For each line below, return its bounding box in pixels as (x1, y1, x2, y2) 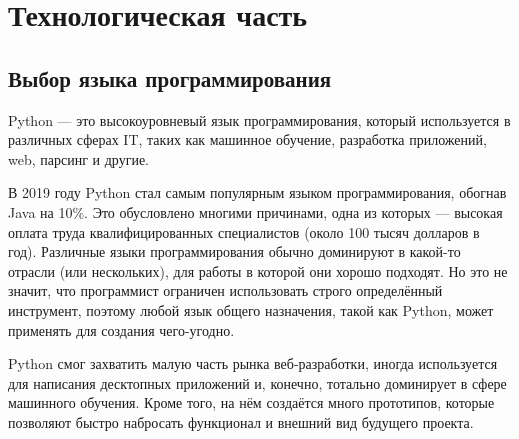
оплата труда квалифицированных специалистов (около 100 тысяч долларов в (8, 221, 480, 242)
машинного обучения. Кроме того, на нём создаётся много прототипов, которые (8, 392, 495, 413)
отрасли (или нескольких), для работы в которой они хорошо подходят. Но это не (8, 260, 508, 281)
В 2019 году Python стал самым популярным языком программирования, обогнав (8, 182, 507, 203)
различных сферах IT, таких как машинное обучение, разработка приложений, (8, 129, 487, 150)
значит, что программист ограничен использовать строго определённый (8, 280, 443, 301)
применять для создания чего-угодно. (8, 319, 235, 340)
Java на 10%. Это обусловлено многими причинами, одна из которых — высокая (8, 201, 503, 222)
